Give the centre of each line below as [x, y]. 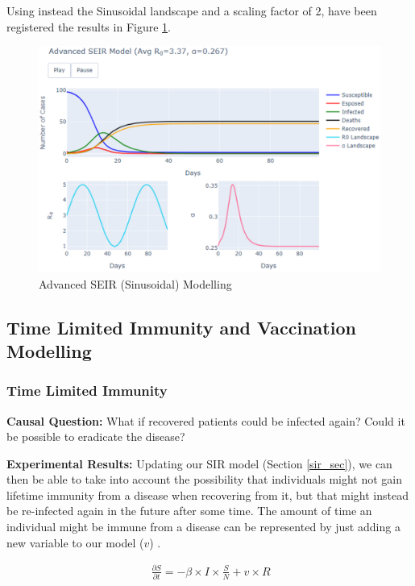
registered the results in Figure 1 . [89, 26]
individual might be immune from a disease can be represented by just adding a [203, 527]
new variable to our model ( [75, 542]
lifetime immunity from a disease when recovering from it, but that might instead [207, 495]
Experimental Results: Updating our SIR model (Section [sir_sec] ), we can [199, 463]
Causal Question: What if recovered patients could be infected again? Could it [206, 420]
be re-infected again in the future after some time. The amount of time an [189, 511]
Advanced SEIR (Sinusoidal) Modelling [135, 283]
